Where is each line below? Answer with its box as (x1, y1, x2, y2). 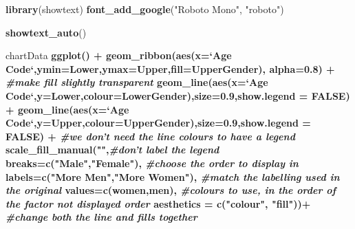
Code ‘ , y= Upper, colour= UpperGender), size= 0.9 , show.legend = (6, 116, 311, 130)
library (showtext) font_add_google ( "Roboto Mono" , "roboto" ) (6, 2, 284, 16)
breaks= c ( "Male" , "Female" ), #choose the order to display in (6, 155, 299, 170)
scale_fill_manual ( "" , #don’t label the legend (6, 142, 219, 157)
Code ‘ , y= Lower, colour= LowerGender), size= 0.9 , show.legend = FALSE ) (6, 88, 350, 102)
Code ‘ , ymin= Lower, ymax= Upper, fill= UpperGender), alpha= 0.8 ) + (6, 61, 335, 76)
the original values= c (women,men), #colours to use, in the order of (6, 183, 336, 197)
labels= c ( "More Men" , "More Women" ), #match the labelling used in (6, 169, 340, 184)
